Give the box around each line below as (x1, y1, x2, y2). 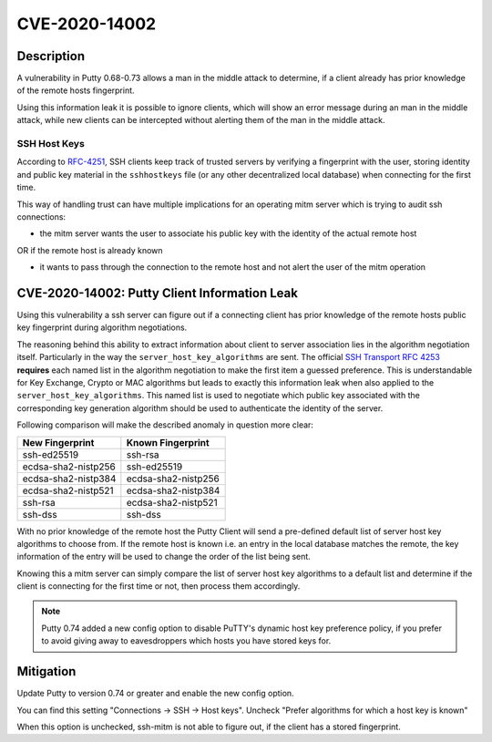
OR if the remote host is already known (16, 244, 163, 255)
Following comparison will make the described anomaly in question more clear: (16, 419, 314, 430)
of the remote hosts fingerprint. (16, 85, 136, 96)
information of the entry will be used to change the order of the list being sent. (16, 551, 312, 562)
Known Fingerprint (126, 436, 210, 448)
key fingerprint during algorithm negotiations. (16, 322, 188, 333)
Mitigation (16, 664, 77, 679)
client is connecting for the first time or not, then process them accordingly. (16, 581, 301, 592)
